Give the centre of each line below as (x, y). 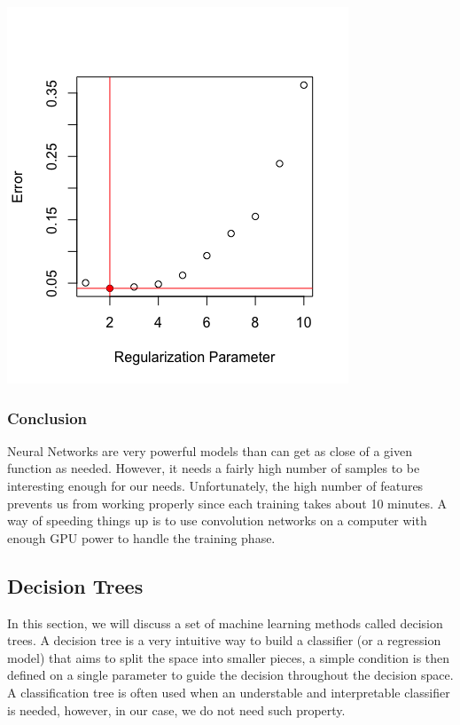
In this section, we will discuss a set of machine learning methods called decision (225, 623)
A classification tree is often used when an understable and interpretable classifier (229, 692)
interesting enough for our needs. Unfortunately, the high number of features (215, 485)
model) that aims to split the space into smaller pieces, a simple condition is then (229, 657)
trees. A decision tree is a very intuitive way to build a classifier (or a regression (224, 640)
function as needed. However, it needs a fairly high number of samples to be (214, 468)
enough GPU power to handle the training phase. (141, 537)
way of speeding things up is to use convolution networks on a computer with (217, 520)
